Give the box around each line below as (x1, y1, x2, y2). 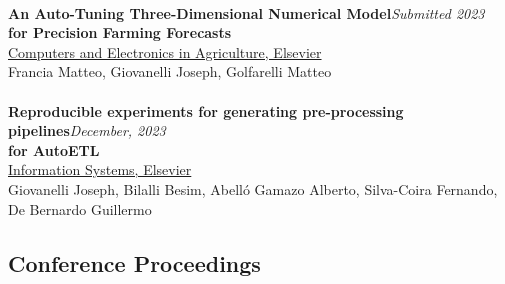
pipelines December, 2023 (8, 120, 166, 141)
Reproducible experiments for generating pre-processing (8, 100, 404, 121)
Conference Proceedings (8, 247, 261, 278)
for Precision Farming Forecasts (8, 22, 232, 43)
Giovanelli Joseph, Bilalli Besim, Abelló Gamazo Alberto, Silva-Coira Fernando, (8, 178, 498, 199)
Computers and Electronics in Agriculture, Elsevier (8, 41, 322, 62)
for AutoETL (8, 139, 100, 160)
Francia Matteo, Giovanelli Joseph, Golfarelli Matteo (8, 61, 332, 82)
